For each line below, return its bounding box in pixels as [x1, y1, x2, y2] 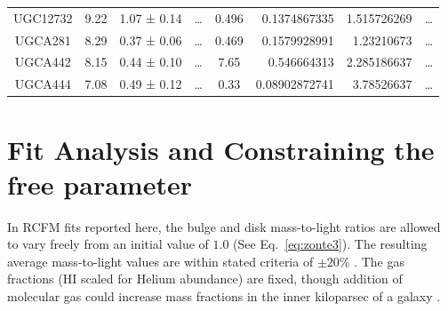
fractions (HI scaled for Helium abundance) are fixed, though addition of [7, 269, 403, 288]
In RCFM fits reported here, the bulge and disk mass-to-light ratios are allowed [7, 217, 441, 235]
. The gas [354, 251, 404, 270]
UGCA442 [14, 52, 71, 71]
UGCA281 [14, 30, 71, 49]
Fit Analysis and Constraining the [7, 131, 435, 167]
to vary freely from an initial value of [7, 235, 209, 253]
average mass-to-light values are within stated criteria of [7, 251, 314, 270]
